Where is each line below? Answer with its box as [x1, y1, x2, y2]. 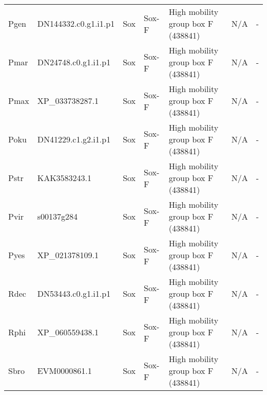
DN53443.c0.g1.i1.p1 [37, 288, 111, 299]
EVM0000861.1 [37, 365, 92, 376]
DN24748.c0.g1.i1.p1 [37, 56, 111, 68]
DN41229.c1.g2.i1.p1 [37, 133, 111, 145]
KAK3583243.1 [37, 172, 92, 184]
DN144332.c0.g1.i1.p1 [37, 17, 115, 29]
